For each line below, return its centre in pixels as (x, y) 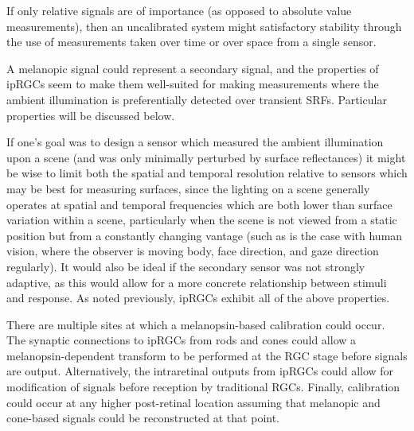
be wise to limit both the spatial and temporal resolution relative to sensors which (207, 173)
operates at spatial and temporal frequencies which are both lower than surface (199, 204)
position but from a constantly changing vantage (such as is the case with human (205, 235)
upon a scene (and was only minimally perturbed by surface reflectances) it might (206, 157)
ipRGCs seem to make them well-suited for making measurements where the (193, 84)
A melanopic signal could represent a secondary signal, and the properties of (193, 68)
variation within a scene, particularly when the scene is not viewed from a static (202, 220)
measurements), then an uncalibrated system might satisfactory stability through (204, 26)
